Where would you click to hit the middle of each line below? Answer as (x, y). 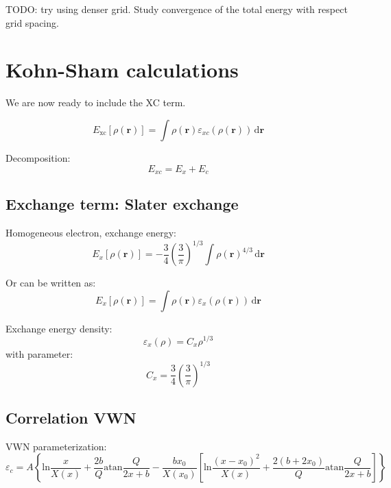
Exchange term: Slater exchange (122, 204)
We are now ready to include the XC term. (96, 102)
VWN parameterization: (56, 446)
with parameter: (39, 353)
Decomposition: (38, 157)
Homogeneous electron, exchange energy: (91, 233)
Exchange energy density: (59, 328)
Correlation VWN (71, 417)
